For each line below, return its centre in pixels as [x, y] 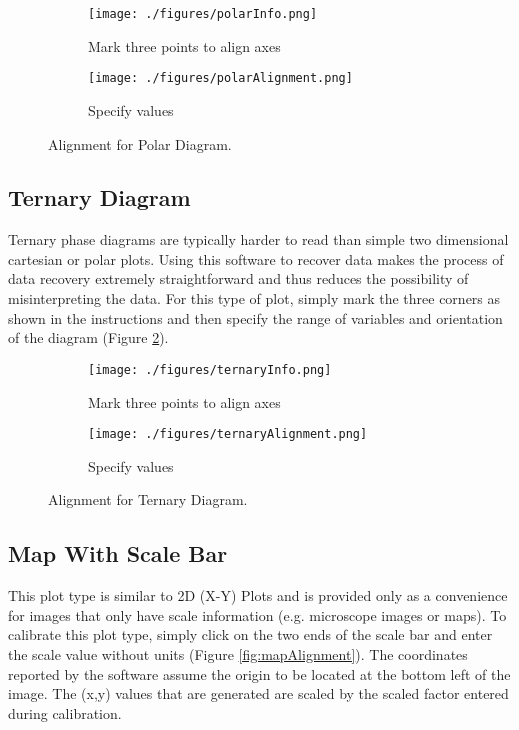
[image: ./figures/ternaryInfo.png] [210, 369]
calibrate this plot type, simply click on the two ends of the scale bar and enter [250, 634]
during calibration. [65, 712]
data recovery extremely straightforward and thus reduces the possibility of [238, 278]
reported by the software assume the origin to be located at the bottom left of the [259, 673]
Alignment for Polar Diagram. [140, 143]
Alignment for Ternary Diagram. [148, 499]
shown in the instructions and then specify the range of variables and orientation [255, 317]
